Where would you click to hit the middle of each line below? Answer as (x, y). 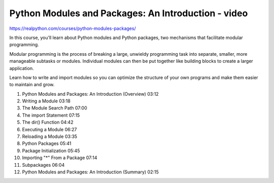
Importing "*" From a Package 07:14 (60, 158)
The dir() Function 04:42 (48, 122)
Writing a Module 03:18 (46, 101)
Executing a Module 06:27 (49, 129)
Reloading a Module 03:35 (50, 136)
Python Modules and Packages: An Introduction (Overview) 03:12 (91, 94)
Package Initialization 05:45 (51, 151)
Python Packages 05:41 (47, 143)
